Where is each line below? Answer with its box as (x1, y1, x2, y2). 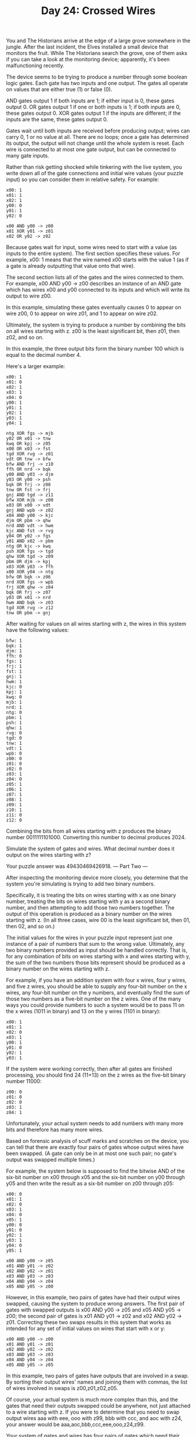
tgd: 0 (6, 735, 22, 741)
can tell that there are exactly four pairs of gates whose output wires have (6, 1144, 184, 1151)
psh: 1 (6, 720, 22, 726)
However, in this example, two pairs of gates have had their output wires (6, 1294, 180, 1301)
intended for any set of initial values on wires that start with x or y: (6, 1325, 166, 1332)
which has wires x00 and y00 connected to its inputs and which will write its (6, 286, 190, 294)
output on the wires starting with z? (6, 852, 92, 859)
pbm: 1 (6, 715, 22, 721)
